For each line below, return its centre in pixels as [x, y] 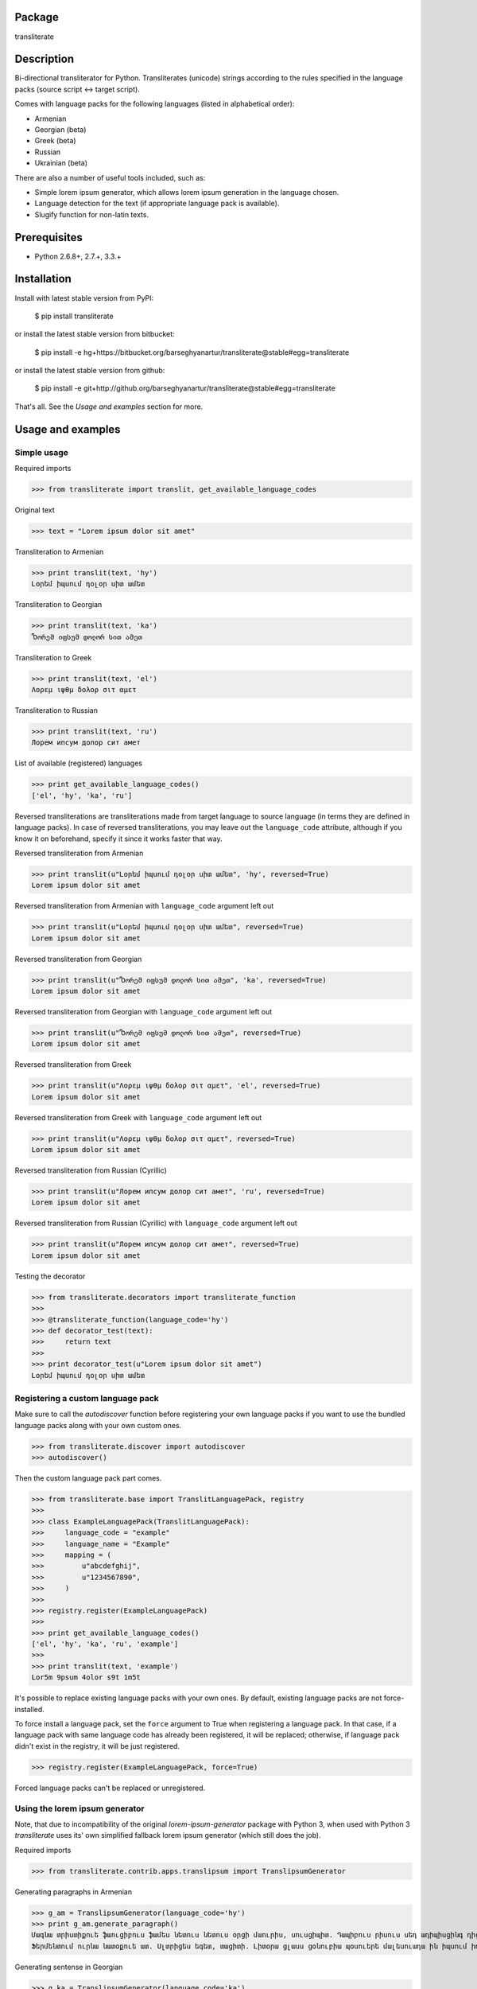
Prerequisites [48, 237]
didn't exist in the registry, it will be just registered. [97, 1746]
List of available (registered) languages [79, 763]
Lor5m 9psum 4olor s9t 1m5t [86, 1678]
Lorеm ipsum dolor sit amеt [86, 1203]
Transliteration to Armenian [59, 551]
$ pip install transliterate [74, 316]
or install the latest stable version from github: [90, 371]
